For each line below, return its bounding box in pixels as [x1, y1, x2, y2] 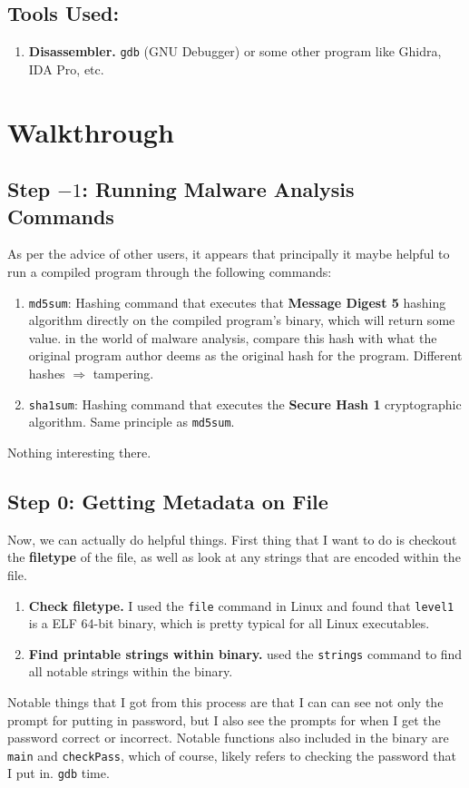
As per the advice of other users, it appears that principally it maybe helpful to [7, 244, 450, 263]
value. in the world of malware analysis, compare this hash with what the [28, 328, 437, 347]
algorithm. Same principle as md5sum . [28, 412, 235, 431]
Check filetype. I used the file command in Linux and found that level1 [28, 596, 454, 615]
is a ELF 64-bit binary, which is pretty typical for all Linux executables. [28, 614, 430, 633]
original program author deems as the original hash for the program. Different [28, 346, 463, 365]
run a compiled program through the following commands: [7, 262, 332, 281]
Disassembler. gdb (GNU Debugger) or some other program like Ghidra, [28, 42, 442, 61]
